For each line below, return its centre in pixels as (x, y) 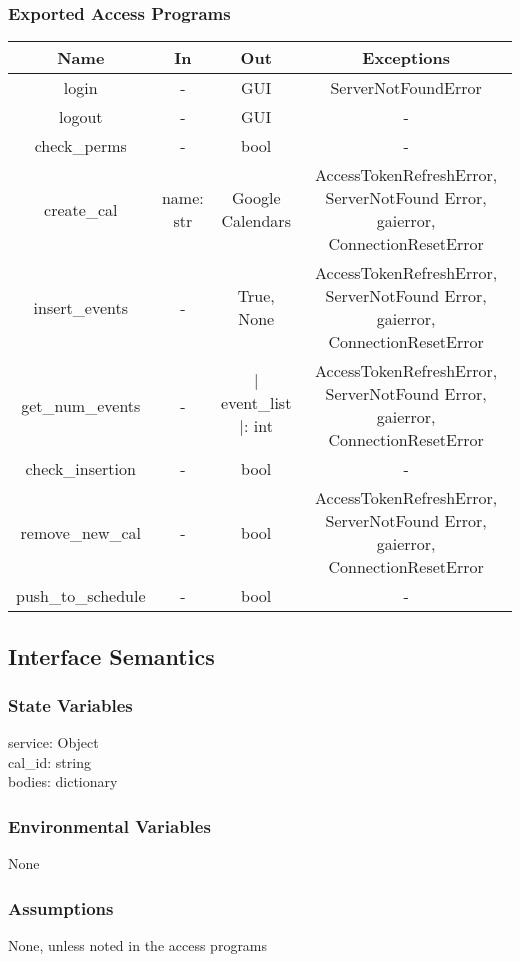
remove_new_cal (80, 532)
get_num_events (81, 405)
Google (256, 198)
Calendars (256, 221)
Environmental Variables (109, 825)
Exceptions (406, 58)
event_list (256, 402)
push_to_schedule (81, 596)
